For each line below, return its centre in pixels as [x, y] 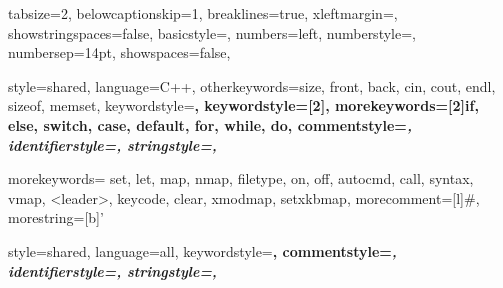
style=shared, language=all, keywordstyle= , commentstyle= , [202, 250]
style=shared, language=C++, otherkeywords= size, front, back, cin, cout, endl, [252, 85]
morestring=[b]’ [56, 217]
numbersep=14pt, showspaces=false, [119, 52]
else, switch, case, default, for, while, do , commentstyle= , [210, 124]
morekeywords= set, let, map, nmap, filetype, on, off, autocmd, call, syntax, [241, 178]
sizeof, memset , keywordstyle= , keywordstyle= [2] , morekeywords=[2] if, [243, 105]
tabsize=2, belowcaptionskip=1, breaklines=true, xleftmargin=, [203, 13]
